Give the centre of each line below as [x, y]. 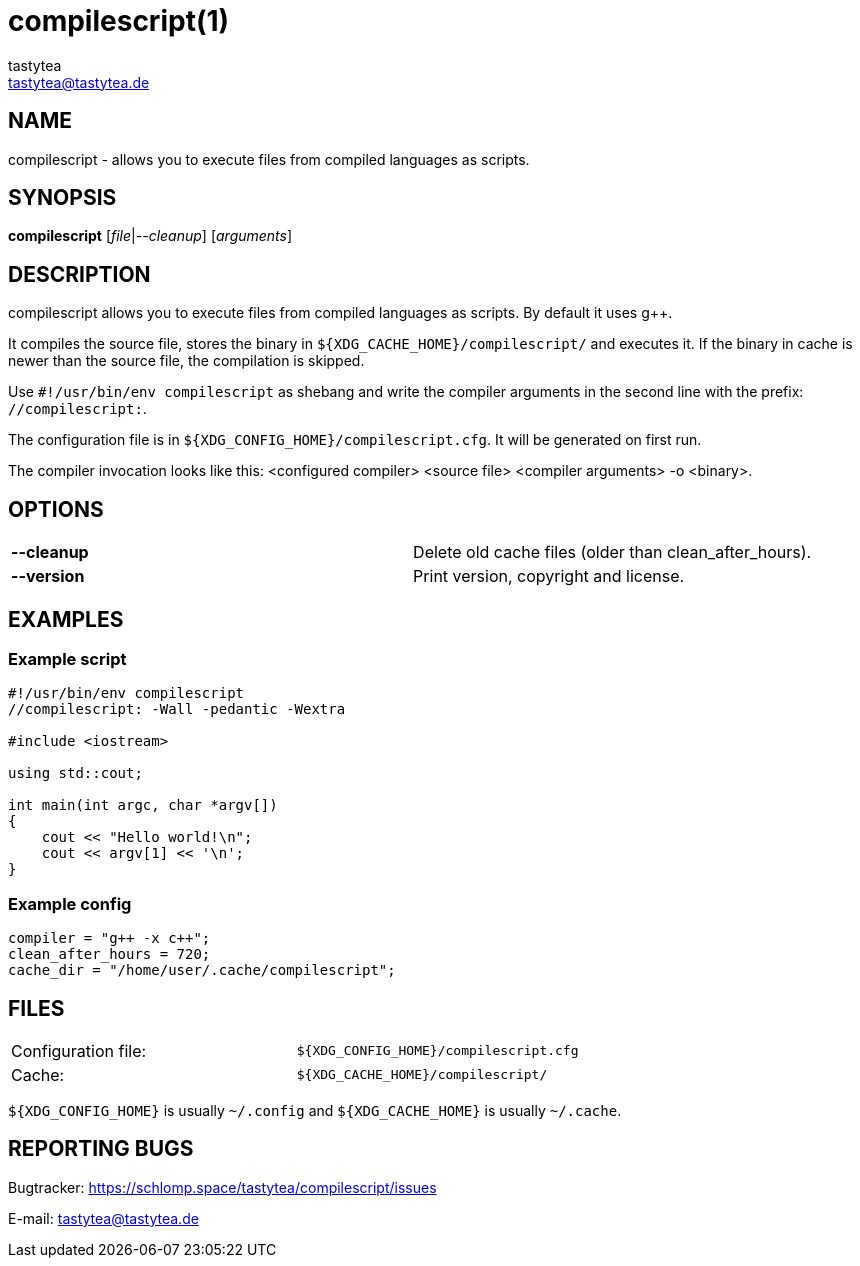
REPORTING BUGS [101, 1149]
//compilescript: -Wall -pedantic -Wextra [177, 709]
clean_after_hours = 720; [109, 954]
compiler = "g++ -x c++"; [109, 938]
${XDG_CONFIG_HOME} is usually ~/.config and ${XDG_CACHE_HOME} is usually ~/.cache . [315, 1110]
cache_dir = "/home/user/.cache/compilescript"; [202, 970]
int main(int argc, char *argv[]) [143, 805]
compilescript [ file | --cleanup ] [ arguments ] [150, 236]
